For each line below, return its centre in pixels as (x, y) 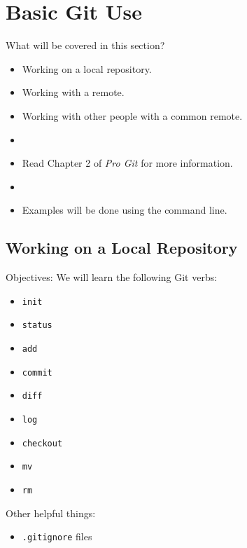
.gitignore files (57, 536)
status (37, 326)
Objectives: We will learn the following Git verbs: (112, 277)
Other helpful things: (51, 513)
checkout (42, 443)
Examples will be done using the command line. (125, 210)
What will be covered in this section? (85, 45)
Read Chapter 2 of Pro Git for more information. (127, 163)
